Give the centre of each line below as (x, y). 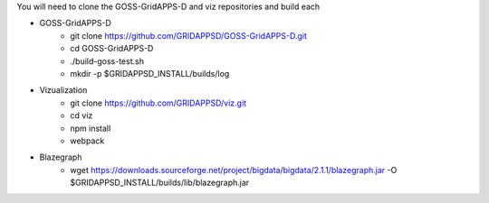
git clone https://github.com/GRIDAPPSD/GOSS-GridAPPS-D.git (188, 35)
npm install (91, 128)
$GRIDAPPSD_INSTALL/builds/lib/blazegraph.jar (160, 183)
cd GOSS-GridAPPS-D (112, 49)
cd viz (81, 115)
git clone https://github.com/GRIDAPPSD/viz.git (158, 103)
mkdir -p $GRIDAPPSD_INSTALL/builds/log (150, 73)
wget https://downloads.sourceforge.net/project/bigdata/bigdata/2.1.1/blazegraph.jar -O (234, 170)
